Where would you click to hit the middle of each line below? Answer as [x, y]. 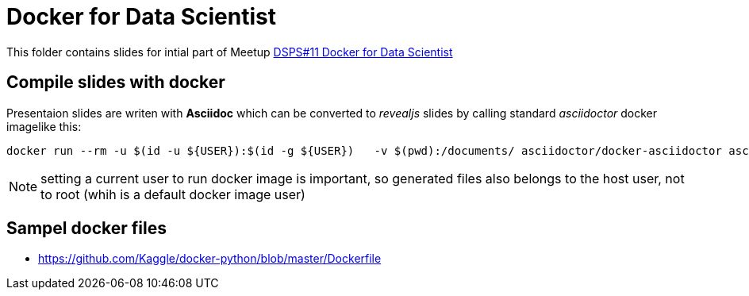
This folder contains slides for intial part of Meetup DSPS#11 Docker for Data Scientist [230, 52]
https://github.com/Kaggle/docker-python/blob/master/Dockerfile [210, 259]
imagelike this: [44, 126]
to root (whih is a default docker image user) [173, 194]
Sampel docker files [86, 229]
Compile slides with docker [116, 83]
